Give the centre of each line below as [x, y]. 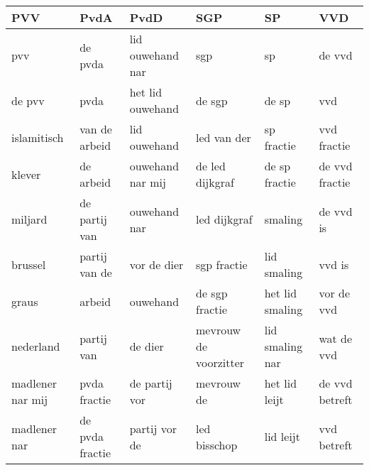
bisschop [217, 444]
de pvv [28, 100]
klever [26, 174]
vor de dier [156, 264]
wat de [336, 338]
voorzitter [220, 362]
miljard [29, 219]
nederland [36, 346]
